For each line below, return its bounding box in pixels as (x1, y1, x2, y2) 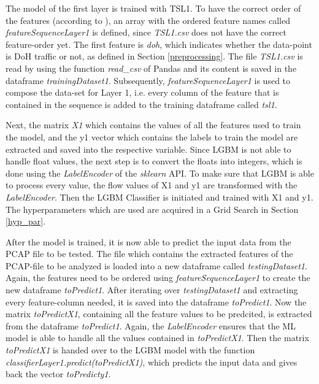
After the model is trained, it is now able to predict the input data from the (6, 235, 291, 248)
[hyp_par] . (6, 215, 46, 228)
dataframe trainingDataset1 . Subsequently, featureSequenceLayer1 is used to (6, 74, 291, 86)
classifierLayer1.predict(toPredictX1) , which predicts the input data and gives (6, 355, 298, 368)
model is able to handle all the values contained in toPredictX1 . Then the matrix (6, 331, 309, 344)
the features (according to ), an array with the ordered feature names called (6, 13, 290, 26)
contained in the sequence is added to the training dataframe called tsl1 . (6, 98, 277, 110)
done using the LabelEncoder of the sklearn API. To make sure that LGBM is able (6, 166, 314, 179)
